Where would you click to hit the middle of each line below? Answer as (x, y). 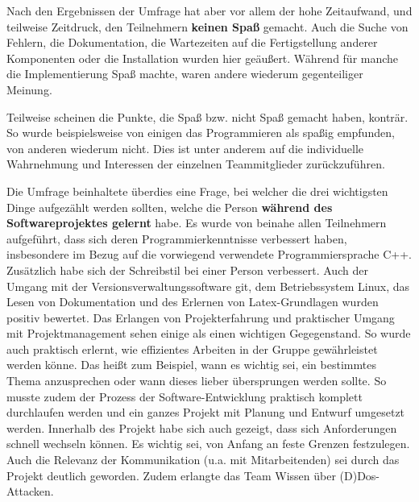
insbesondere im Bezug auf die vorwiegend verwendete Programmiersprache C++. (209, 254)
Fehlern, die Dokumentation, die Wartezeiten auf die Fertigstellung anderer (192, 42)
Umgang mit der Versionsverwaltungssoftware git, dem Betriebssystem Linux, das (208, 286)
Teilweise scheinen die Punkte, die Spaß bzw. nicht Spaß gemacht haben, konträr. (207, 116)
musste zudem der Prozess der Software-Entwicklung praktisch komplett (185, 396)
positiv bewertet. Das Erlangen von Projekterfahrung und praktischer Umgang (201, 317)
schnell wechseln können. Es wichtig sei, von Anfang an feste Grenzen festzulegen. (208, 444)
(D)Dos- (360, 475)
